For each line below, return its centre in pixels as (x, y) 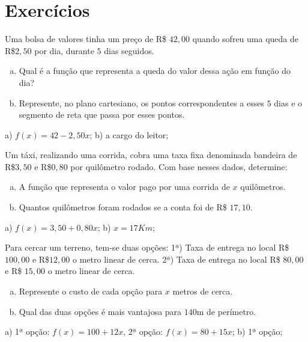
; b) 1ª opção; (257, 331)
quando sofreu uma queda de (245, 39)
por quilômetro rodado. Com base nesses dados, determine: (179, 166)
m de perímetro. (226, 311)
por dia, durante (64, 50)
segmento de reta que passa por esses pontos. (102, 115)
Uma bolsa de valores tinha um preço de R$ (86, 39)
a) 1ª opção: (27, 331)
